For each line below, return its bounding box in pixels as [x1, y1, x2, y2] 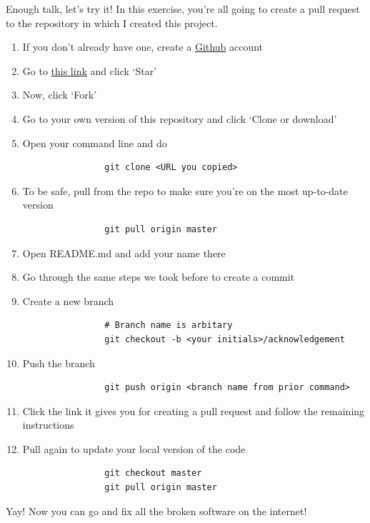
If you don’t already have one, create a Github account [22, 39, 263, 54]
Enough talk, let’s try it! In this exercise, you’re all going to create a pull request [6, 1, 360, 16]
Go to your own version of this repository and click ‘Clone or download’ [22, 111, 337, 126]
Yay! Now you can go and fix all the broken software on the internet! [6, 503, 307, 518]
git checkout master [104, 468, 202, 479]
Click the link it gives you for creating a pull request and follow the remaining [22, 403, 365, 418]
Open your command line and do [22, 135, 167, 150]
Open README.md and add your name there [22, 245, 226, 260]
